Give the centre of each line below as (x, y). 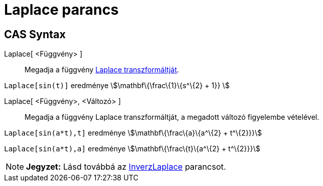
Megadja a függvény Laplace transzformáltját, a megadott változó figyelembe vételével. (172, 117)
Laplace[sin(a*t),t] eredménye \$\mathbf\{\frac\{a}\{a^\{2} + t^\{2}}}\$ (133, 133)
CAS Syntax (35, 34)
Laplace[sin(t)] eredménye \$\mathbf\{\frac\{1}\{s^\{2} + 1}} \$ (117, 86)
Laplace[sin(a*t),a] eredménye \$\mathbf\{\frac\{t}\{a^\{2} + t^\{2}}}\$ (132, 149)
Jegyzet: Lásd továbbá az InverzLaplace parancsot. (126, 167)
